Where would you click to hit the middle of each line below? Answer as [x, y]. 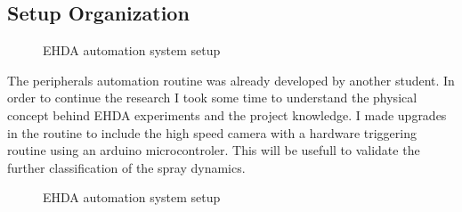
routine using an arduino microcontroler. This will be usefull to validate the [214, 150]
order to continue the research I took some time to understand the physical [212, 98]
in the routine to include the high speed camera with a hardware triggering [212, 132]
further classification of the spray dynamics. [126, 167]
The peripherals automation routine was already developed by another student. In [231, 80]
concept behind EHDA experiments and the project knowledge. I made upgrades [227, 114]
